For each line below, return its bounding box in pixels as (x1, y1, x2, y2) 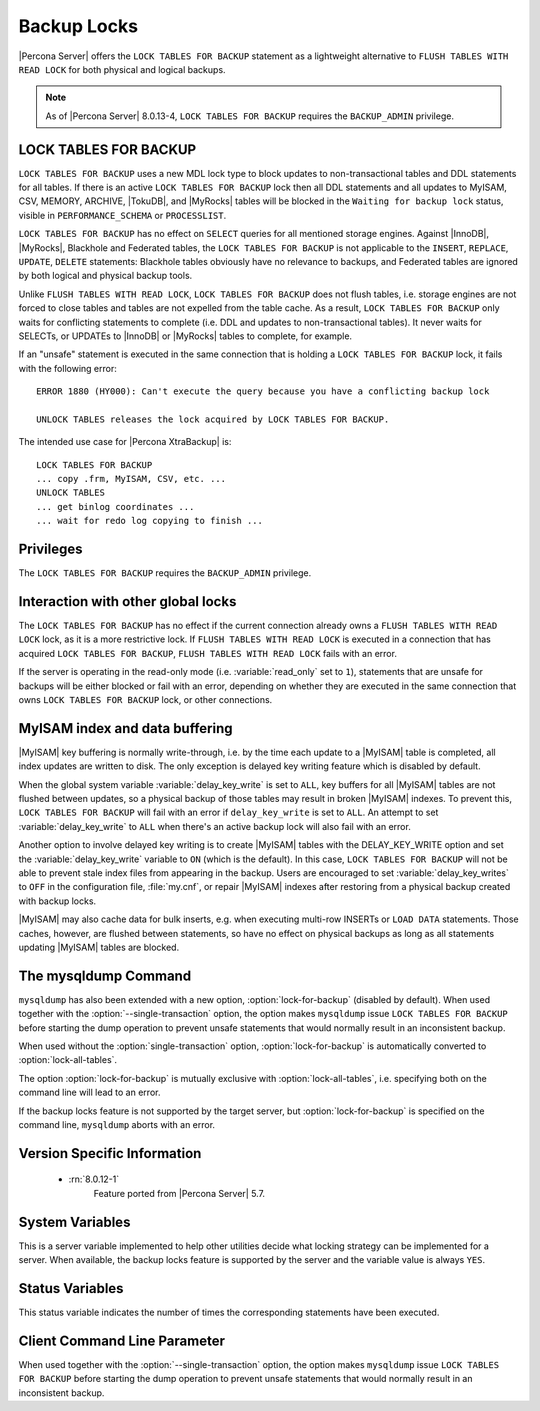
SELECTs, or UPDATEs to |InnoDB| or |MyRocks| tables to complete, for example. (18, 330, 353, 342)
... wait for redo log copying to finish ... (36, 515, 264, 527)
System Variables (18, 1213, 131, 1230)
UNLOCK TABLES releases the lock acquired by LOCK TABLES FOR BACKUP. (36, 413, 390, 425)
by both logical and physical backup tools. (18, 270, 193, 282)
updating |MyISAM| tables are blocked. (18, 941, 180, 953)
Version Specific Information (18, 1145, 202, 1162)
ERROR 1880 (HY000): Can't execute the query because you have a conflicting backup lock (36, 386, 490, 397)
